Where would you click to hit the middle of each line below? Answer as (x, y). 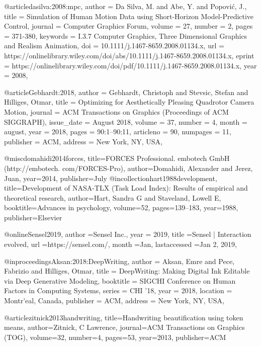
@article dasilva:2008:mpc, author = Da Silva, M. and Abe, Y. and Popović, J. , (125, 6)
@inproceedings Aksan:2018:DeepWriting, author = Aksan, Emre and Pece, (119, 261)
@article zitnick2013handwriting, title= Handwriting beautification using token (124, 317)
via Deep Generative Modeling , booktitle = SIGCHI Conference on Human (120, 280)
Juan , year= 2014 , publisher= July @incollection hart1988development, (111, 178)
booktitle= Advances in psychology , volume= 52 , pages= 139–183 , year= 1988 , (121, 207)
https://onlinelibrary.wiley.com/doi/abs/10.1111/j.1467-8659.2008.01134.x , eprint (129, 55)
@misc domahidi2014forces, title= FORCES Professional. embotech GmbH (117, 158)
